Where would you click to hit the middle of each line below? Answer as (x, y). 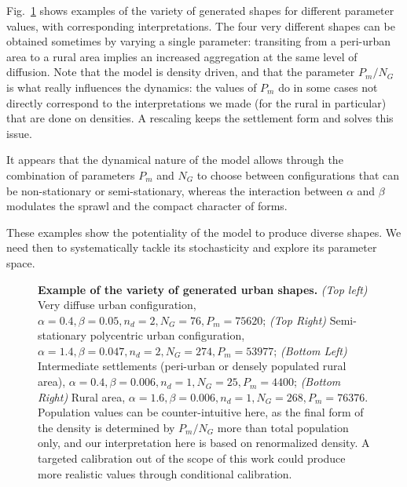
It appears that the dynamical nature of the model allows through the (175, 160)
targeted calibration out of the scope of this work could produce (192, 458)
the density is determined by (106, 427)
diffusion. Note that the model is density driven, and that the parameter (181, 72)
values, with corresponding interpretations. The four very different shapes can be (201, 25)
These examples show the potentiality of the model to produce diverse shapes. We (204, 232)
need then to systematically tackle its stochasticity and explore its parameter (192, 247)
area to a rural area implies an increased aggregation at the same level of (182, 56)
